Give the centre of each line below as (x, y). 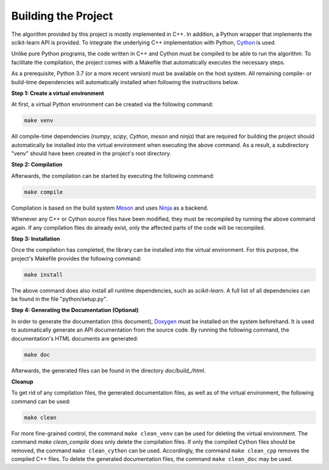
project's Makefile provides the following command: (76, 258)
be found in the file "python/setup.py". (59, 299)
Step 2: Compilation (37, 165)
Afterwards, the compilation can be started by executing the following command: (113, 176)
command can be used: (41, 401)
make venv (39, 121)
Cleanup (22, 382)
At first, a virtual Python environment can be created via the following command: (112, 104)
